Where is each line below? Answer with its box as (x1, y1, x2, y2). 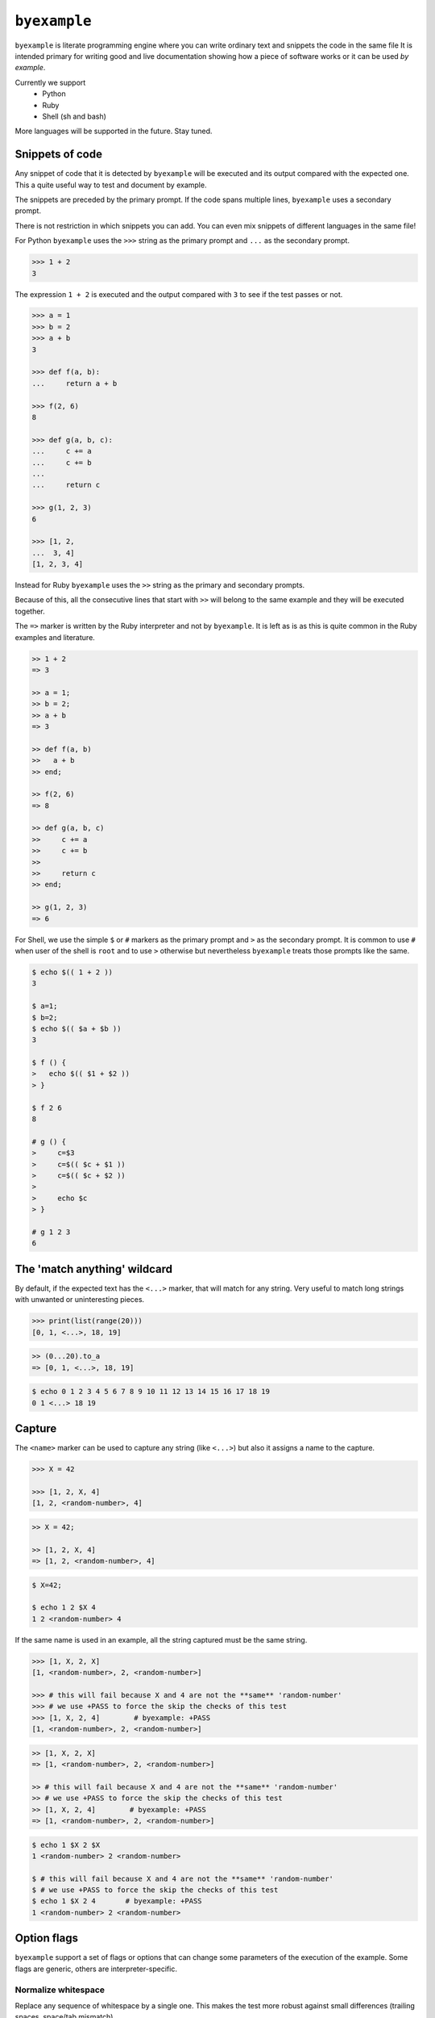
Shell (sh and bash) (42, 111, 106, 121)
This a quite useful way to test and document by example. (14, 180, 207, 190)
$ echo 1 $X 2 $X (31, 1840, 101, 1849)
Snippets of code (14, 148, 102, 161)
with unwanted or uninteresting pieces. (14, 1295, 145, 1304)
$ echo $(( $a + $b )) (31, 1024, 122, 1033)
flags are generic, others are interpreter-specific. (14, 1964, 177, 1974)
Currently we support (14, 77, 86, 87)
